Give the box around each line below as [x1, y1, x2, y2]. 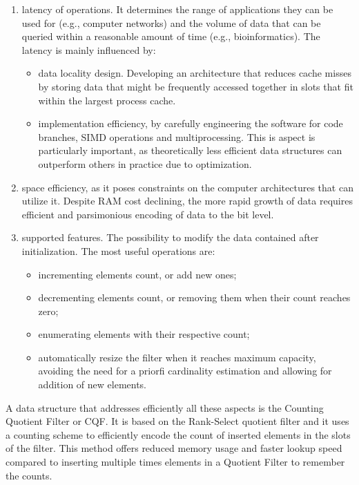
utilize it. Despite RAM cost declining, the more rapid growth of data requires [21, 193, 353, 208]
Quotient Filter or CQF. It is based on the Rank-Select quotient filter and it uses [6, 414, 349, 428]
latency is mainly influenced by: [21, 42, 156, 57]
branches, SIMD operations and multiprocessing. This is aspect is [38, 129, 316, 144]
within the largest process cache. [38, 93, 176, 107]
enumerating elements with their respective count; [38, 327, 250, 341]
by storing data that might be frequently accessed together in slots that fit [38, 79, 353, 93]
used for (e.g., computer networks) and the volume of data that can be [21, 15, 321, 30]
